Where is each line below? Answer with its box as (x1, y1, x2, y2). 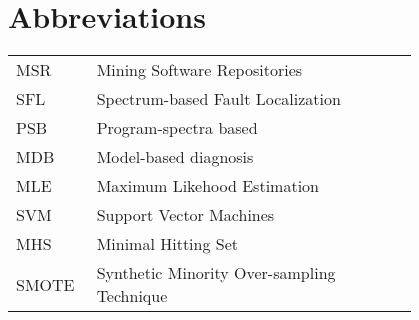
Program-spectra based (96, 116, 258, 140)
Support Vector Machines (96, 203, 275, 227)
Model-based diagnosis (96, 145, 254, 169)
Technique (96, 284, 168, 308)
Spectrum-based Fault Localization (96, 87, 341, 111)
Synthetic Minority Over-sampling (96, 261, 336, 285)
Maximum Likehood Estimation (96, 174, 319, 198)
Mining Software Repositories (96, 58, 303, 82)
